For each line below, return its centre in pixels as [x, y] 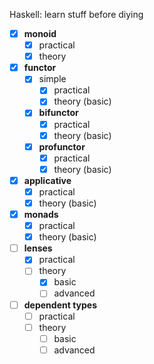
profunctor [62, 146]
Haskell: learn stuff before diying [76, 14]
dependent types [60, 305]
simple [52, 79]
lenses [38, 248]
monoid [40, 33]
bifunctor [58, 113]
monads [41, 214]
